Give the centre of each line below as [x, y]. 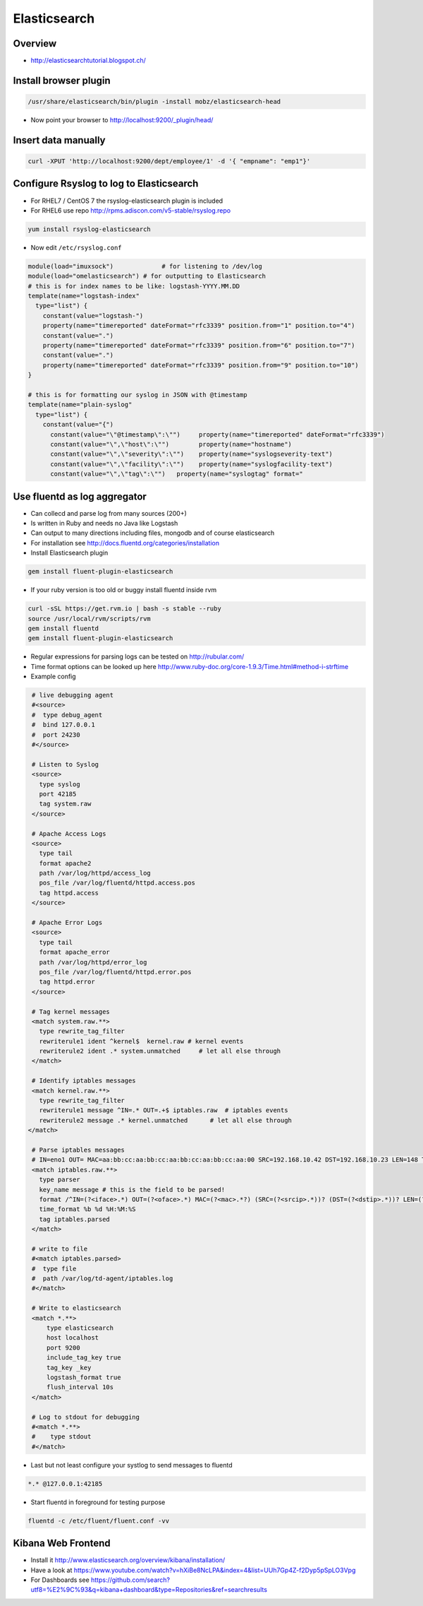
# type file [54, 1269]
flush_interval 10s [80, 1387]
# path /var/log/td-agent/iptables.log [103, 1279]
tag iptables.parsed [75, 1219]
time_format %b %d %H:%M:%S [88, 1209]
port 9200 [63, 1347]
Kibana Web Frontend [62, 1543]
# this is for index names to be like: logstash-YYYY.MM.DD [134, 286]
